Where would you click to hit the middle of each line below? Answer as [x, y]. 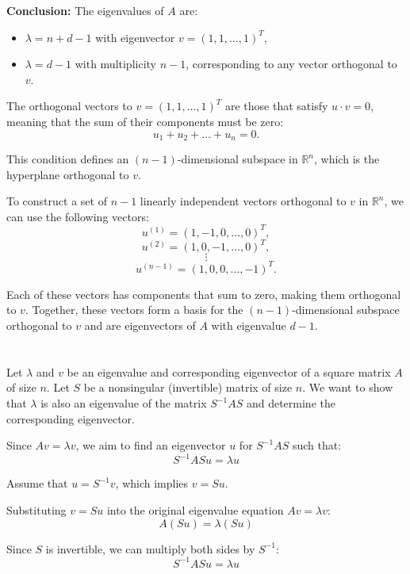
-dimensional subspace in [238, 159]
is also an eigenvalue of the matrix [124, 403]
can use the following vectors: [78, 216]
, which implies [152, 483]
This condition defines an [68, 159]
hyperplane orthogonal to [68, 174]
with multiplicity [115, 64]
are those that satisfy [277, 106]
